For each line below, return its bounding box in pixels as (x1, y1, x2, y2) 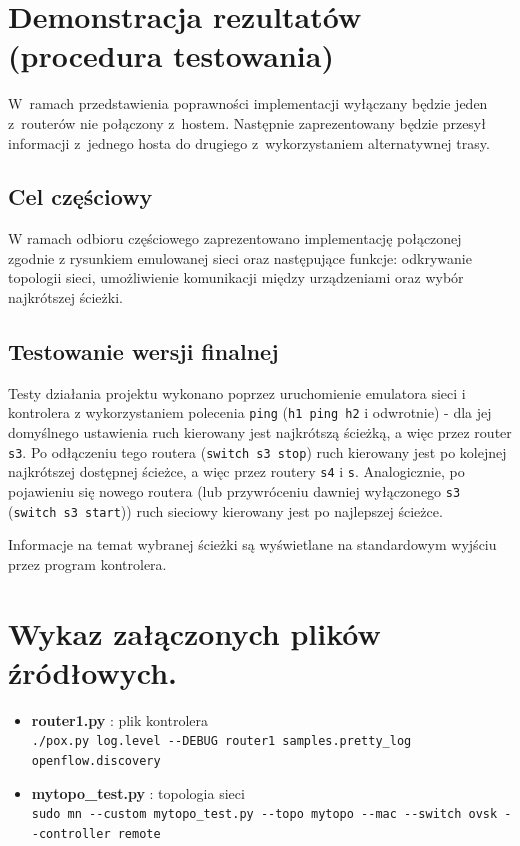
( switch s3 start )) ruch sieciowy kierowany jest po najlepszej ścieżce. (8, 500, 443, 521)
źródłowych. (8, 651, 178, 692)
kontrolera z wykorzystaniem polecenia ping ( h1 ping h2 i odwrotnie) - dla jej (8, 402, 492, 423)
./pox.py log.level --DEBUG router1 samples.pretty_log (31, 734, 412, 749)
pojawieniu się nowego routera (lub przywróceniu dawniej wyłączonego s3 (8, 481, 461, 502)
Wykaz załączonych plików (8, 612, 381, 653)
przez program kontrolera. (8, 553, 167, 574)
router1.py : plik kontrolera (31, 709, 208, 730)
